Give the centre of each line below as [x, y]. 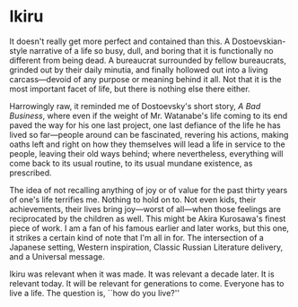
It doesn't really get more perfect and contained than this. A [120, 41]
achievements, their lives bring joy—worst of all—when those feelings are [145, 209]
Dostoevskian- [259, 41]
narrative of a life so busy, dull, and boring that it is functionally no [151, 50]
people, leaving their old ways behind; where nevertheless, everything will [146, 153]
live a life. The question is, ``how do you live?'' [95, 293]
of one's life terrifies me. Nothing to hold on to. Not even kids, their [133, 200]
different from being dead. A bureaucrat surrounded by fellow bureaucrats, [148, 60]
